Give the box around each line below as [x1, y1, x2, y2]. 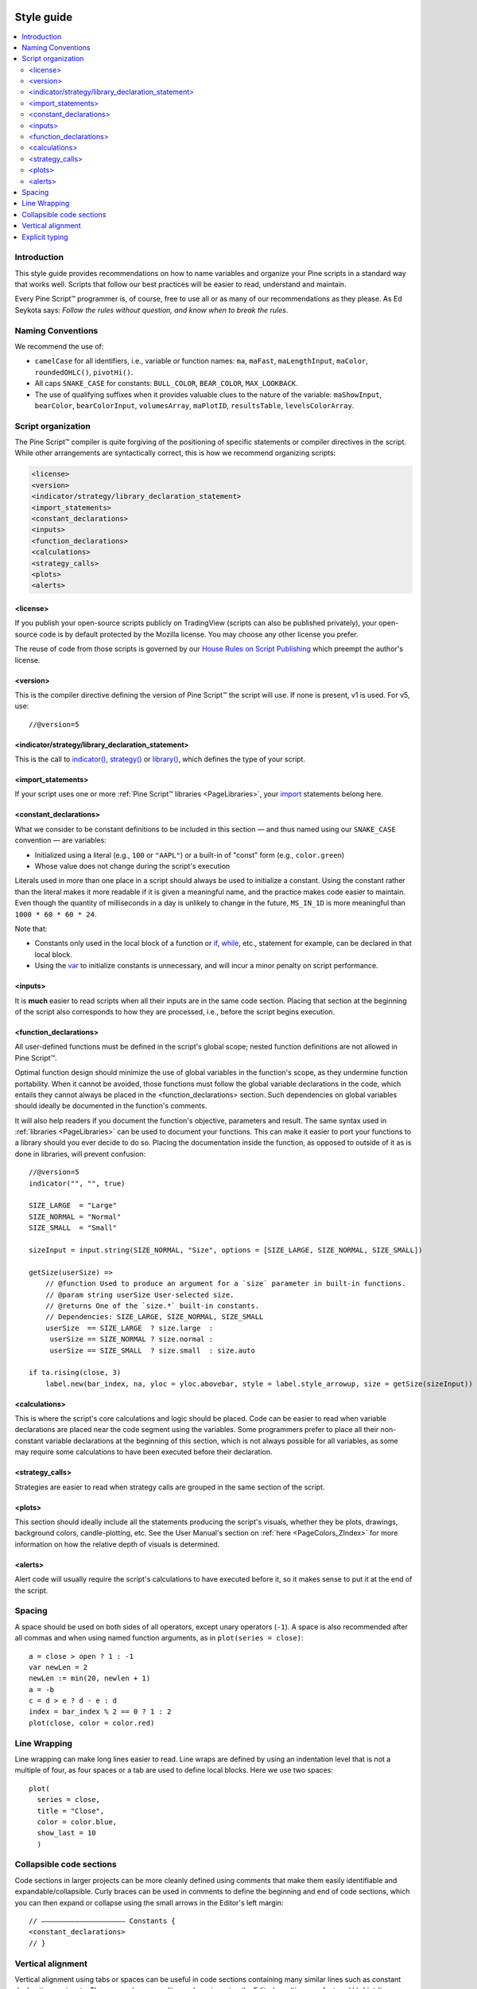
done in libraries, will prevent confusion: [14, 1149, 146, 1158]
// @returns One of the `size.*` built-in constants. [45, 1301, 260, 1310]
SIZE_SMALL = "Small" [29, 1224, 118, 1232]
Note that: [14, 924, 48, 933]
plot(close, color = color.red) [29, 1718, 155, 1727]
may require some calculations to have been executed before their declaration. [14, 1447, 273, 1457]
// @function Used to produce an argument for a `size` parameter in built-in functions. [45, 1279, 406, 1288]
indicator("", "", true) [29, 1178, 126, 1188]
